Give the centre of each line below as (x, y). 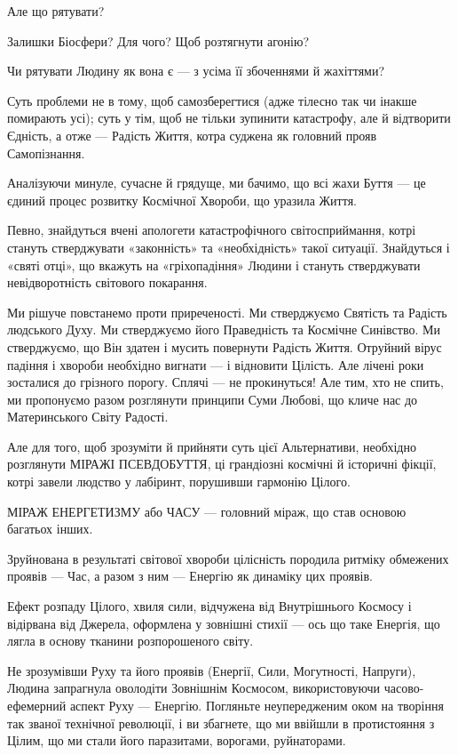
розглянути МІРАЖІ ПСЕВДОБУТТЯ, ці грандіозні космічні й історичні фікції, (222, 464)
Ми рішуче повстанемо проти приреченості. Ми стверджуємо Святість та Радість (227, 312)
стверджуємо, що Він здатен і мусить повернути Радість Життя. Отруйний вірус (225, 346)
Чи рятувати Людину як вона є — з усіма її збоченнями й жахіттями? (196, 71)
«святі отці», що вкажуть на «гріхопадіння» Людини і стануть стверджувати (214, 265)
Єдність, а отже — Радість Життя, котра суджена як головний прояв (192, 135)
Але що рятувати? (56, 11)
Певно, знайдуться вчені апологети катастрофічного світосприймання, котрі (212, 230)
